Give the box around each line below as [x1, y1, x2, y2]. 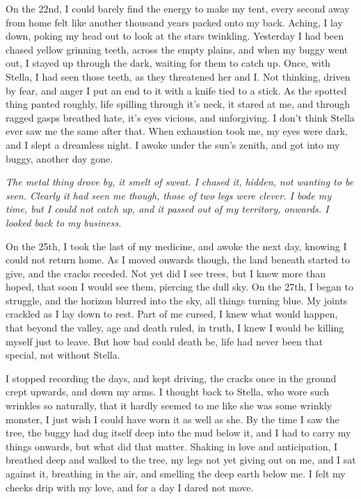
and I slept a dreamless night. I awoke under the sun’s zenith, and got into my [6, 137, 340, 152]
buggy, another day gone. [6, 151, 113, 165]
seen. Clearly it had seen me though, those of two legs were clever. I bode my [6, 188, 331, 202]
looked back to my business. [6, 215, 122, 229]
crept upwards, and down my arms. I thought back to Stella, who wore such [6, 384, 330, 399]
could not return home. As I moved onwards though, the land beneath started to [6, 252, 351, 267]
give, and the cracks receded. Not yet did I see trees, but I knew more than [6, 265, 326, 280]
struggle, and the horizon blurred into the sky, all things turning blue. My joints [6, 293, 348, 307]
